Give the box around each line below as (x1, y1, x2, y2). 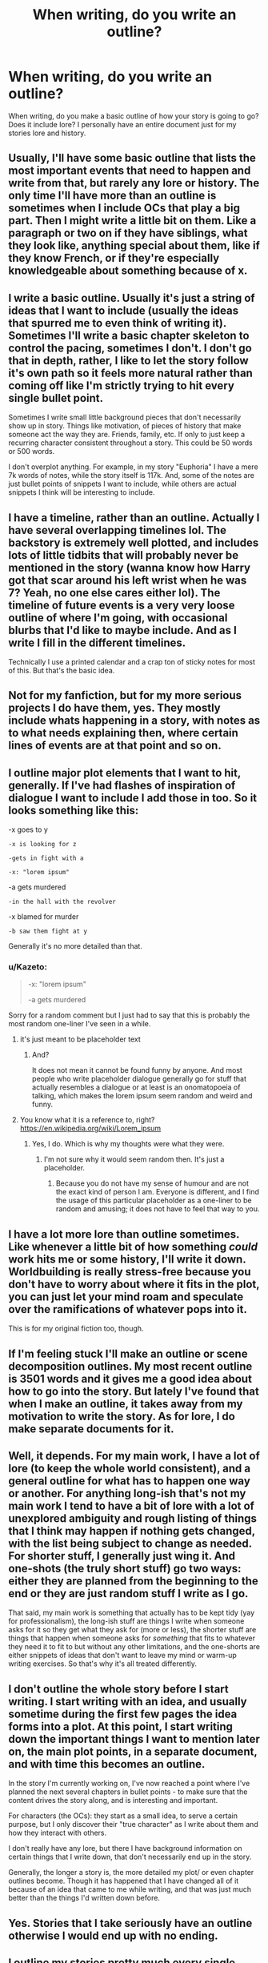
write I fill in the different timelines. (8, 636, 186, 649)
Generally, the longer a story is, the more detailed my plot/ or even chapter (8, 1868, 254, 1877)
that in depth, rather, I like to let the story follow (8, 354, 250, 367)
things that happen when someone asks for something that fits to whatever (8, 1633, 256, 1643)
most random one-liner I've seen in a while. (8, 1019, 151, 1029)
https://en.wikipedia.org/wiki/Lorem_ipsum (19, 1123, 162, 1134)
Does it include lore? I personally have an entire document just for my (8, 119, 237, 129)
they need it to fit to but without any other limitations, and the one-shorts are (8, 1642, 261, 1652)
